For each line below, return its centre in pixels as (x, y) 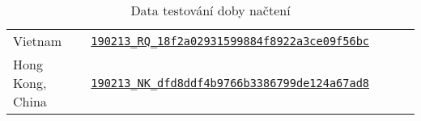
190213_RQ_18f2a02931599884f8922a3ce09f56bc (230, 41)
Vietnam (38, 41)
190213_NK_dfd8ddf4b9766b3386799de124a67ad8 (230, 83)
